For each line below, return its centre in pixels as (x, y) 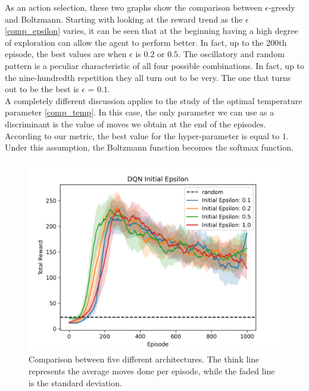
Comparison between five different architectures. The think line (144, 359)
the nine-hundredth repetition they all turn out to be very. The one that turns (148, 77)
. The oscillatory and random (231, 54)
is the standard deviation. (75, 382)
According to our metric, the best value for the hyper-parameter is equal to (142, 135)
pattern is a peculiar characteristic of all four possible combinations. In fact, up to (155, 65)
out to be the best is (42, 89)
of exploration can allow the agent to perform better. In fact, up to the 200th (146, 42)
